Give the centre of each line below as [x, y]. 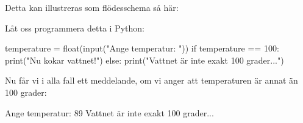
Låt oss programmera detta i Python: [75, 28]
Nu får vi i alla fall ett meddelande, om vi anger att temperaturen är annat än [151, 80]
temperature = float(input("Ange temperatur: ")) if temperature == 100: [142, 48]
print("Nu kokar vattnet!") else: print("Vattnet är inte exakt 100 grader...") [144, 60]
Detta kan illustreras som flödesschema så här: [92, 7]
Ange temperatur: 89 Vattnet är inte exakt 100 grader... [109, 112]
